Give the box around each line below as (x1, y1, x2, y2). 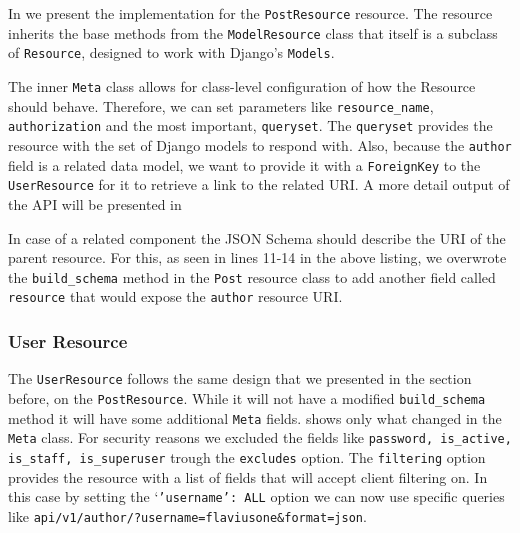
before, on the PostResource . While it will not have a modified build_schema (8, 387, 486, 408)
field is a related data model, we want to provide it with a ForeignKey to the (8, 154, 481, 175)
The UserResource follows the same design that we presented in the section (8, 368, 472, 389)
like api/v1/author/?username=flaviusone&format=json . (8, 505, 367, 526)
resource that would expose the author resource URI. (8, 286, 343, 307)
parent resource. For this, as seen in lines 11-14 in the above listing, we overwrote (8, 247, 507, 268)
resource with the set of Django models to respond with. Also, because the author (8, 134, 512, 155)
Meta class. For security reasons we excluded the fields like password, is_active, (8, 427, 512, 448)
